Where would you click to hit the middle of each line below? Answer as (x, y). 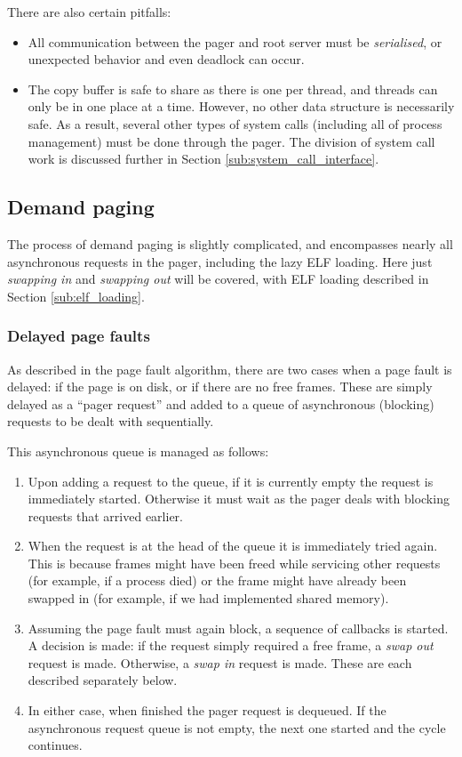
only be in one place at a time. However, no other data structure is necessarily (241, 106)
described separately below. (103, 680)
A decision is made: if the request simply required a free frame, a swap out (231, 645)
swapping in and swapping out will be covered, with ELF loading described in (218, 279)
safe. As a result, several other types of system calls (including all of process (235, 123)
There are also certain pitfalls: (89, 12)
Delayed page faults (79, 336)
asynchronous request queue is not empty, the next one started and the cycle (237, 727)
